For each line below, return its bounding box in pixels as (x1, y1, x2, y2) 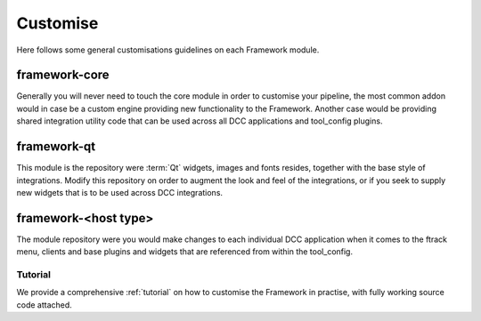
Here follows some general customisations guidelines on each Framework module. (16, 44, 320, 55)
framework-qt (16, 139, 96, 155)
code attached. (16, 299, 73, 310)
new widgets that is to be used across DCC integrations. (16, 187, 223, 197)
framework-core (16, 68, 110, 83)
